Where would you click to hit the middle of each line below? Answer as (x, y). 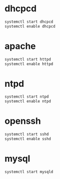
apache (20, 46)
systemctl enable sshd (28, 139)
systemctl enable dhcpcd (30, 26)
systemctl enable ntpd (28, 102)
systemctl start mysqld (29, 172)
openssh (23, 121)
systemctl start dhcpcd (29, 22)
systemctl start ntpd (27, 97)
